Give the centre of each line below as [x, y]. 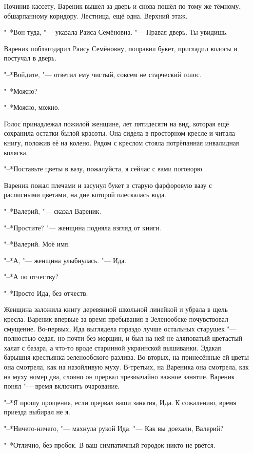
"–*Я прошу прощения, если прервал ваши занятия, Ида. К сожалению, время [120, 402]
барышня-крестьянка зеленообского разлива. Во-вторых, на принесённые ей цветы [126, 357]
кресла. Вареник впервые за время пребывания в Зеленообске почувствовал [116, 319]
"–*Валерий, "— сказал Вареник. [53, 211]
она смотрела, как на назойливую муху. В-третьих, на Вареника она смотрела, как [126, 367]
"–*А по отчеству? [31, 277]
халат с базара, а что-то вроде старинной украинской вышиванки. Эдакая [113, 347]
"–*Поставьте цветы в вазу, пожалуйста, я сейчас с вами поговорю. [104, 169]
